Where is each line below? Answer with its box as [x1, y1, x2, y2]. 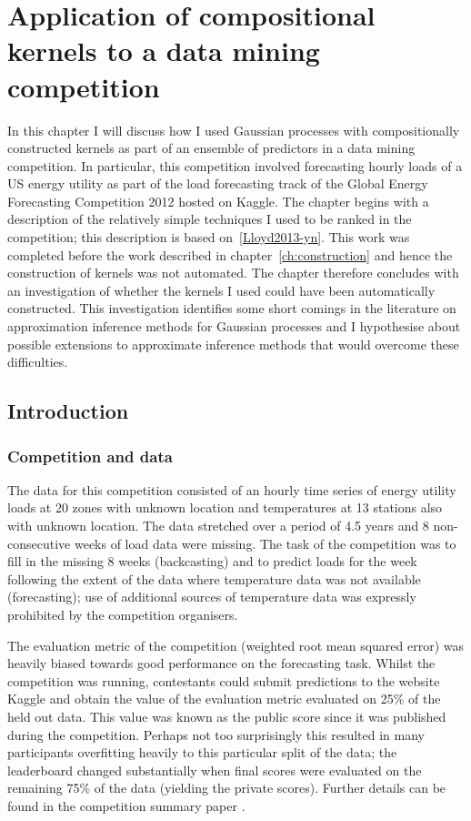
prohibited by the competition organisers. [7, 604, 238, 623]
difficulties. [7, 352, 68, 371]
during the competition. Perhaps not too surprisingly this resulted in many [7, 725, 425, 744]
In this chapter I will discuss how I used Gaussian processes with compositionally [7, 120, 460, 139]
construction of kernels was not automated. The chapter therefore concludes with [7, 263, 459, 282]
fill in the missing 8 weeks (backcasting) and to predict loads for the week [7, 552, 417, 571]
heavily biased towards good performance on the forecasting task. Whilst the [7, 654, 436, 673]
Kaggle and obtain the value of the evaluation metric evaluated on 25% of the [7, 689, 441, 708]
